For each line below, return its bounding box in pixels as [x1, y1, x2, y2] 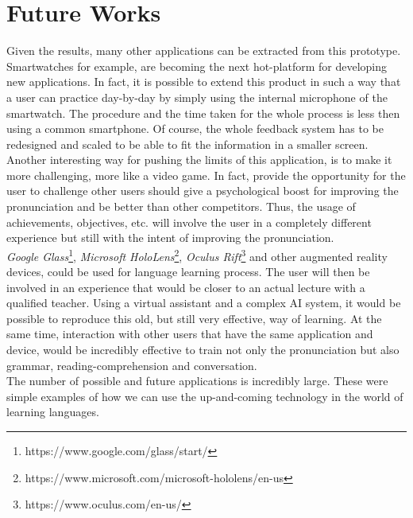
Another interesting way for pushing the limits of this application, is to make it [6, 151, 392, 168]
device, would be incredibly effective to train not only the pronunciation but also [6, 341, 399, 358]
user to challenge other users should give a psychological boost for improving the [6, 182, 399, 199]
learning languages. [6, 403, 99, 420]
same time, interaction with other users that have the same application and [6, 325, 373, 342]
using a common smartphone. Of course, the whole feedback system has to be [6, 120, 384, 137]
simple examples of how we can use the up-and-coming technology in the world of [6, 388, 403, 404]
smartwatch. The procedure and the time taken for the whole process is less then [6, 104, 400, 121]
